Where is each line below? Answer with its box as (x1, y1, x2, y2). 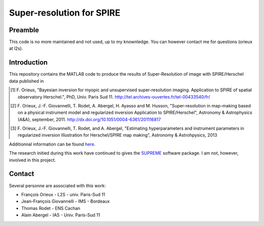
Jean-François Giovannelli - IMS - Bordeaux (21, 198, 110, 205)
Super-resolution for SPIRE (9, 7, 121, 18)
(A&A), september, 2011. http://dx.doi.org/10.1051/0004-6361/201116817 (18, 116, 161, 122)
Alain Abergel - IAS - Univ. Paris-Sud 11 (21, 212, 100, 218)
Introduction (9, 59, 48, 67)
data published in (9, 78, 44, 84)
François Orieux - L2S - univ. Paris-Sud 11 (21, 191, 105, 197)
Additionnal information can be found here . (9, 141, 96, 147)
